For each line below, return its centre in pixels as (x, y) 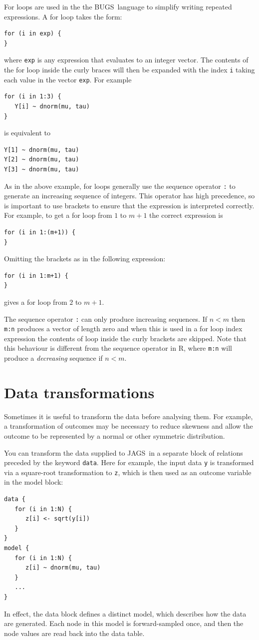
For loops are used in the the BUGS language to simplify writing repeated (118, 6)
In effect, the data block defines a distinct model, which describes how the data (125, 613)
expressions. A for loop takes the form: (63, 16)
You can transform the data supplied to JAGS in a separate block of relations (124, 452)
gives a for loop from (36, 302)
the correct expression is (186, 215)
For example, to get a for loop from (58, 215)
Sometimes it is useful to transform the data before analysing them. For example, (129, 416)
